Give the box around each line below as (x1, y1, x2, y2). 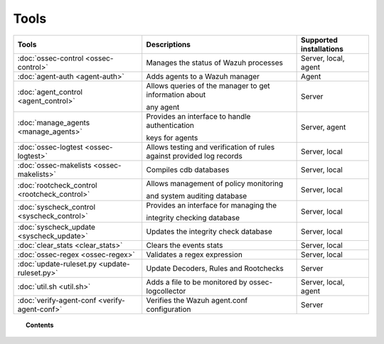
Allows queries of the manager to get (146, 80, 270, 90)
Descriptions (146, 39, 191, 49)
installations (301, 43, 344, 53)
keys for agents (146, 132, 198, 142)
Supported (301, 35, 338, 45)
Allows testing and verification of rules (146, 142, 275, 152)
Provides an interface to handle (146, 111, 251, 121)
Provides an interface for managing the (146, 200, 277, 210)
